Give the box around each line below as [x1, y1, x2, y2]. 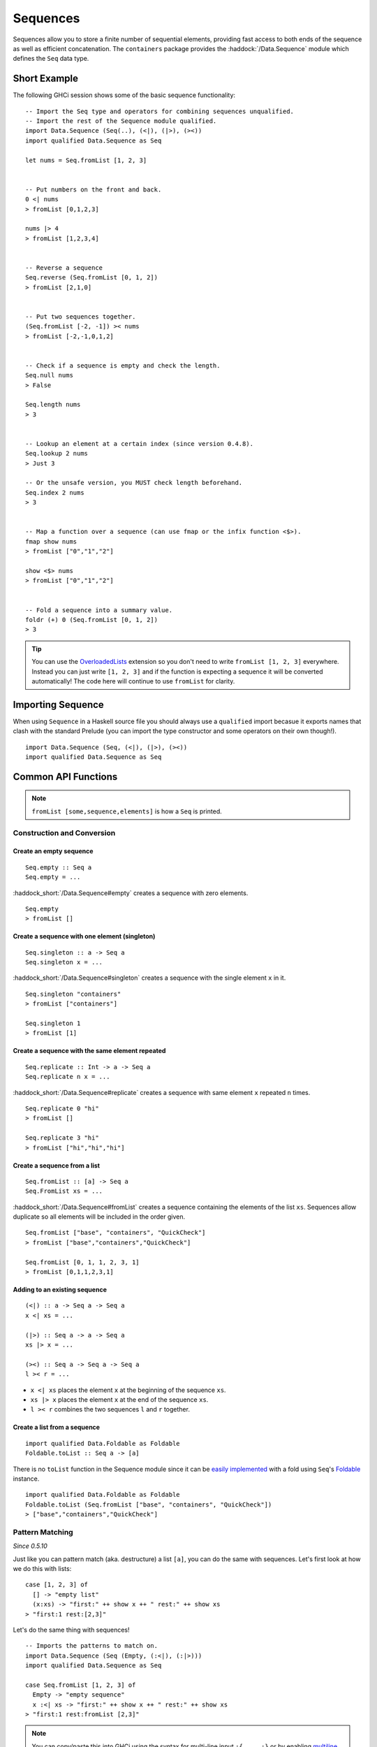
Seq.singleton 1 [25, 1020, 81, 1027]
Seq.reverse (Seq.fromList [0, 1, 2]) [25, 273, 158, 282]
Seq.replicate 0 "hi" [25, 1104, 99, 1112]
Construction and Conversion [13, 828, 116, 838]
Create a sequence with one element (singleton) [13, 932, 156, 941]
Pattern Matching [13, 1527, 73, 1537]
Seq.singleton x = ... [25, 958, 103, 966]
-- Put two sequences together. [25, 312, 136, 321]
